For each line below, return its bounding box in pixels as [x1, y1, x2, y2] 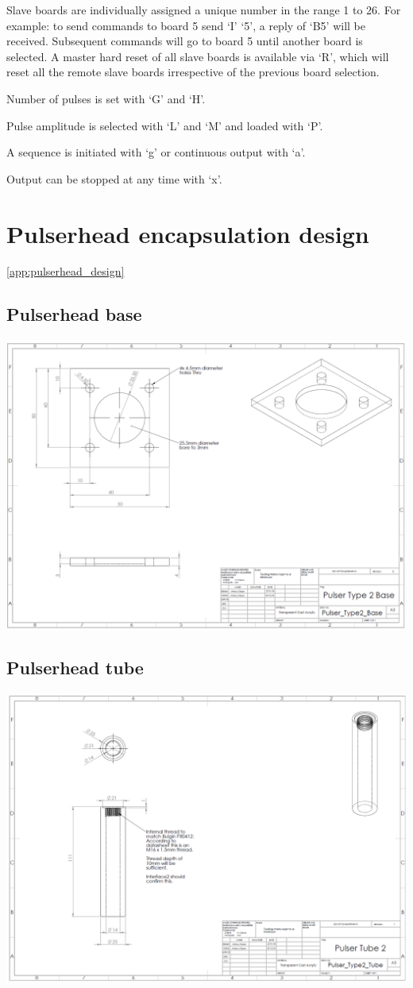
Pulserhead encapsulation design [6, 217, 369, 249]
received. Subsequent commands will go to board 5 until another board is [6, 33, 363, 49]
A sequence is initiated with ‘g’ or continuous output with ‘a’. [6, 144, 306, 160]
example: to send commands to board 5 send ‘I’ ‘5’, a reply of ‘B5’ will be [6, 17, 365, 33]
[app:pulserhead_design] [6, 263, 125, 280]
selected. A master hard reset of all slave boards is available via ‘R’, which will [6, 48, 389, 64]
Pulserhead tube [6, 655, 144, 680]
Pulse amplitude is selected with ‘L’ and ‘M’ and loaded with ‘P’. [6, 117, 323, 133]
